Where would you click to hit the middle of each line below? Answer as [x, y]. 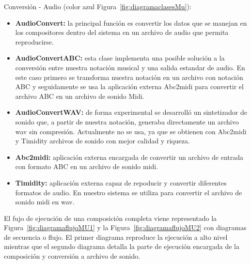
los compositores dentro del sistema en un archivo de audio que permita [122, 32]
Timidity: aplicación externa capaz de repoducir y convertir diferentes [121, 182]
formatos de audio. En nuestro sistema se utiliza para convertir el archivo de [129, 192]
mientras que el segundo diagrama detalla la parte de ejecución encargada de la [122, 246]
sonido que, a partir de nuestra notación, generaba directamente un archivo [127, 121]
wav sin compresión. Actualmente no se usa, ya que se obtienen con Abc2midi [131, 131]
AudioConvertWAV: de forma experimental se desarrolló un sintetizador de [131, 112]
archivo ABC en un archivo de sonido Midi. [80, 96]
